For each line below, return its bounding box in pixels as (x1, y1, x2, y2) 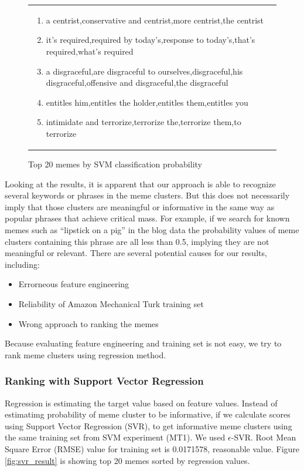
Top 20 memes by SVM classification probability (28, 158, 202, 170)
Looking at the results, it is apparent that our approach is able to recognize (5, 177, 276, 190)
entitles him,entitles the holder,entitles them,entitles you (46, 96, 248, 108)
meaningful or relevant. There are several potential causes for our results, (5, 247, 267, 259)
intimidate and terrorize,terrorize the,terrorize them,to (46, 116, 241, 128)
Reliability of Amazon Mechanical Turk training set (18, 297, 204, 309)
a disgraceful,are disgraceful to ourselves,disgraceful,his (46, 65, 243, 77)
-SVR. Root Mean (231, 431, 296, 443)
